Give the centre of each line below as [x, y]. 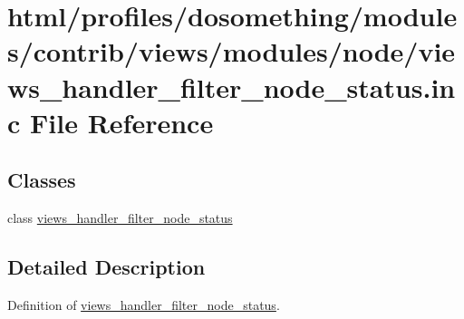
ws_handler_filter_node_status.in [232, 87]
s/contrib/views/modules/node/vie [232, 51]
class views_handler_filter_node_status [120, 218]
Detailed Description [106, 267]
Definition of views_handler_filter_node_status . [144, 304]
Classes [42, 180]
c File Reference [111, 122]
